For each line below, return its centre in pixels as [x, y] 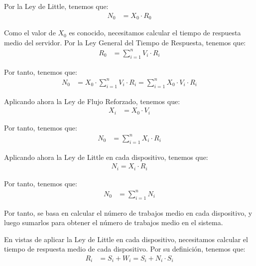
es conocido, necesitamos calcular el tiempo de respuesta [155, 33]
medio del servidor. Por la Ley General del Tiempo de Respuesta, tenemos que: [125, 42]
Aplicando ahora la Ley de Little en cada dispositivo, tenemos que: [106, 157]
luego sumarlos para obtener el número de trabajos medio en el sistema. [114, 222]
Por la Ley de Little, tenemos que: [56, 6]
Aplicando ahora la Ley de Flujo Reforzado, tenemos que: [92, 101]
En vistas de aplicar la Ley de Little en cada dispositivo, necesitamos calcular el [126, 239]
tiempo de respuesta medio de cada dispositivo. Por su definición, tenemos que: [125, 249]
